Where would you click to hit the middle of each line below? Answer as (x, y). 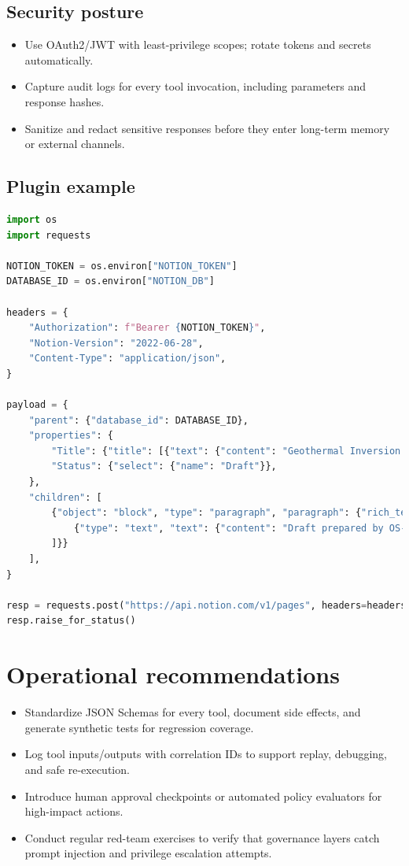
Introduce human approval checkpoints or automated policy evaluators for (203, 796)
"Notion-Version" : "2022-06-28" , (116, 343)
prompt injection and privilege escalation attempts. (148, 853)
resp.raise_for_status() (71, 621)
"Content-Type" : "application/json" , (127, 359)
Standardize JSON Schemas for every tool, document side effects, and (193, 712)
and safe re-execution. (77, 769)
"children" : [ (65, 497)
